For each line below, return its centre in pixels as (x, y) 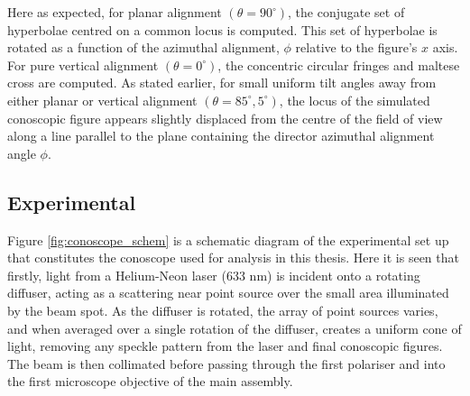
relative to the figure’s (356, 47)
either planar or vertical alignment (102, 100)
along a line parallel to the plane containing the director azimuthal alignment (221, 136)
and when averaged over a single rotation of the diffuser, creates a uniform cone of (235, 328)
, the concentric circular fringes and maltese (339, 64)
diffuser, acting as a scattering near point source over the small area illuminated (228, 293)
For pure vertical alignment (83, 64)
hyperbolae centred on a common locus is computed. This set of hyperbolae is (222, 29)
